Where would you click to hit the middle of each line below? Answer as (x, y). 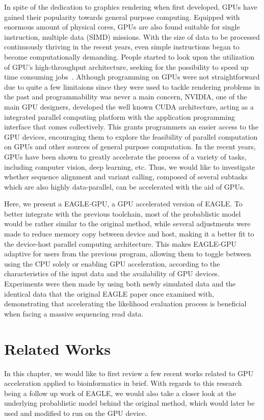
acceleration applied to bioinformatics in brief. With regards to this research (123, 383)
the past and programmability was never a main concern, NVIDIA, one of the (126, 97)
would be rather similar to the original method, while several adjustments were (127, 224)
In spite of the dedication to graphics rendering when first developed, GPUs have (131, 7)
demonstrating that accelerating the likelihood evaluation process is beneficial (125, 304)
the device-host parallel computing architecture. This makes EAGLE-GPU (120, 243)
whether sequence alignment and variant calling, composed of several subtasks (126, 177)
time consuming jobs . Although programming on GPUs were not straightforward (132, 77)
